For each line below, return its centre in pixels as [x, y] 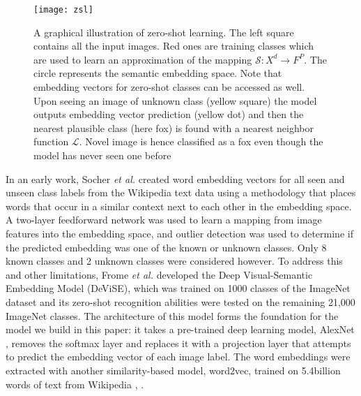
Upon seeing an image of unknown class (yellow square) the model [175, 100]
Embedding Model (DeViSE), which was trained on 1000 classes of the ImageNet [178, 288]
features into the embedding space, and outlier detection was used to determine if [179, 233]
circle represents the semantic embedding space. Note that [158, 73]
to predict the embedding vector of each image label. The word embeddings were [178, 357]
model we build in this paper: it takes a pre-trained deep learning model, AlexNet [180, 329]
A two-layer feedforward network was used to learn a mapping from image [164, 220]
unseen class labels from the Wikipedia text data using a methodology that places [181, 192]
